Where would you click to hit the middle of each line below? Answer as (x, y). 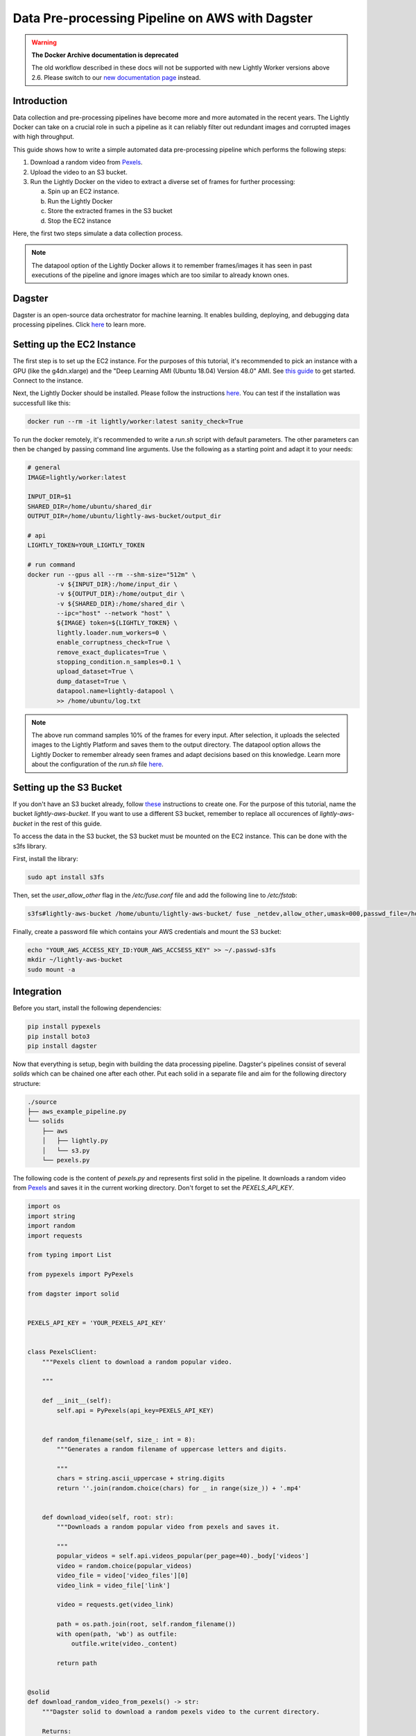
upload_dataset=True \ (95, 671)
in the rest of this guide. (68, 824)
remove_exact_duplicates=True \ (111, 652)
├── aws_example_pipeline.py (77, 1112)
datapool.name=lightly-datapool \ (115, 691)
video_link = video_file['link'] (113, 1585)
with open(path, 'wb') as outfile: (117, 1634)
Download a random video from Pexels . (86, 162)
